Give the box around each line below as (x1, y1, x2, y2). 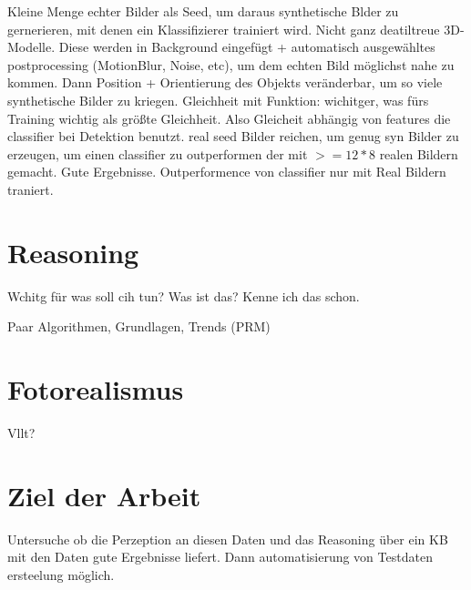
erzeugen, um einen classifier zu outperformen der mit (7, 144, 308, 163)
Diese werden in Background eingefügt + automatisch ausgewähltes (58, 37, 435, 56)
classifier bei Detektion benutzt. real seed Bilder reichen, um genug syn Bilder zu (7, 127, 459, 146)
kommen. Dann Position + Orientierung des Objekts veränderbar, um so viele (7, 73, 443, 92)
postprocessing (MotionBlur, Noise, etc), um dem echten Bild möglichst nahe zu (7, 55, 455, 74)
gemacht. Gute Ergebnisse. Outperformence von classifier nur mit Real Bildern (7, 162, 446, 181)
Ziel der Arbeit (7, 476, 201, 514)
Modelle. (7, 37, 56, 56)
